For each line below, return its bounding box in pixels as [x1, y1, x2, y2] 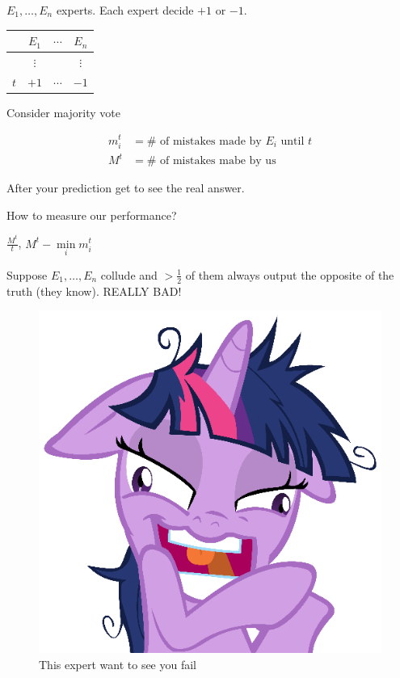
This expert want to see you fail [39, 655, 197, 672]
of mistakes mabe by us [160, 155, 276, 167]
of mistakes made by [160, 135, 262, 147]
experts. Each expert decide [56, 2, 194, 18]
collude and [100, 266, 158, 283]
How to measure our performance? [6, 206, 177, 223]
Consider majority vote [6, 103, 120, 120]
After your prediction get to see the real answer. [6, 179, 245, 196]
